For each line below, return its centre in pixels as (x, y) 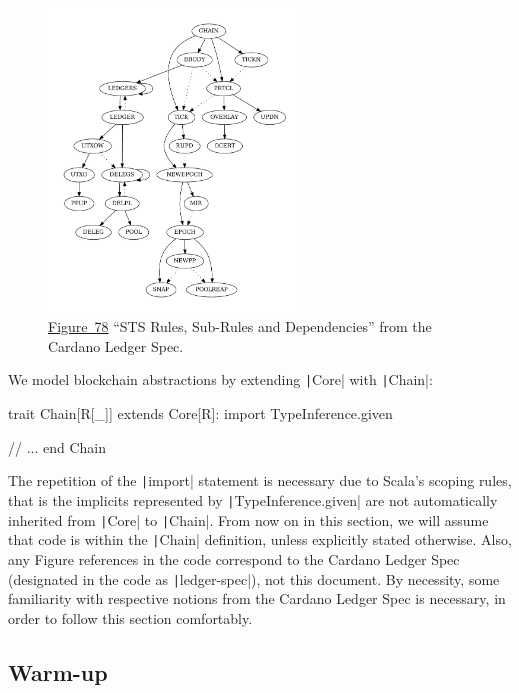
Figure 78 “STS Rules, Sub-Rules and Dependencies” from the (240, 326)
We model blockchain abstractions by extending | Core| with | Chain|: (220, 379)
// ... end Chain (57, 446)
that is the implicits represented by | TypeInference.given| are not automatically (253, 499)
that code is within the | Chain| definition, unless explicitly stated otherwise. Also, (260, 539)
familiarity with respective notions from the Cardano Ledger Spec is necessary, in (257, 598)
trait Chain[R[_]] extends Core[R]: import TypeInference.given (200, 413)
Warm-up (58, 671)
